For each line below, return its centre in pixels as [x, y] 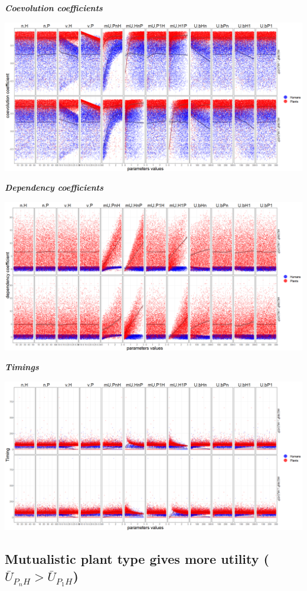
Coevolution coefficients [54, 8]
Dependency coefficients [54, 187]
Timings [22, 367]
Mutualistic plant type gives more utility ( [137, 558]
